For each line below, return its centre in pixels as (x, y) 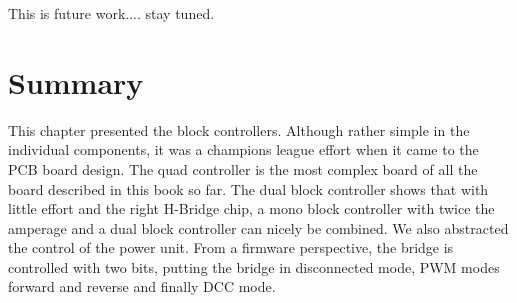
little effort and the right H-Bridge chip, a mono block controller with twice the (251, 208)
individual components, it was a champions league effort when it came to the (243, 149)
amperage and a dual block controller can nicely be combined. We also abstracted (258, 227)
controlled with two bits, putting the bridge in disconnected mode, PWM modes (254, 266)
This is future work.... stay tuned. (111, 13)
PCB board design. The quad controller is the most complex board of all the (243, 168)
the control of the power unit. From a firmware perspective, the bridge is (231, 247)
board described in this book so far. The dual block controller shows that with (248, 188)
